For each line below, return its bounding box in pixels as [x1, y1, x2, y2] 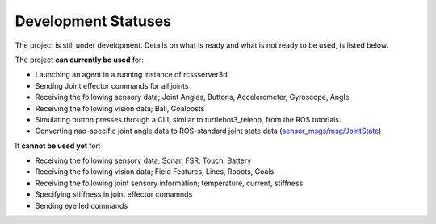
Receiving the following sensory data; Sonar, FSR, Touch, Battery [35, 156, 252, 165]
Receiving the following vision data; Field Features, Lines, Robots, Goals [35, 167, 275, 176]
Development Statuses [15, 12, 172, 30]
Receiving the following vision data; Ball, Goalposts [35, 103, 205, 113]
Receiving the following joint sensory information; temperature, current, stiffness [35, 178, 304, 188]
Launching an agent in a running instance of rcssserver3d [35, 69, 228, 80]
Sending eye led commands [35, 201, 128, 210]
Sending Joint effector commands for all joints [35, 81, 189, 90]
